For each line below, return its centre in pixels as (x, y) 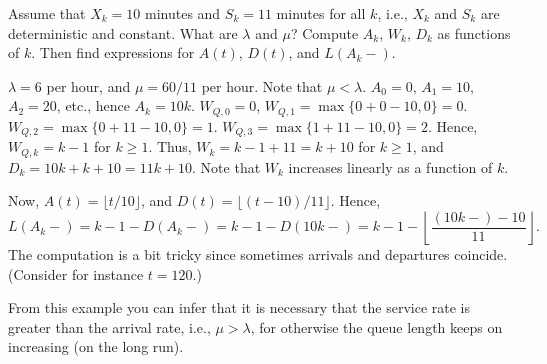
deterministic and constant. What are (123, 32)
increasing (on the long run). (96, 346)
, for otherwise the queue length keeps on (376, 326)
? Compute (324, 32)
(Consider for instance (76, 273)
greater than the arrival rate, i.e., (109, 326)
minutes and (183, 13)
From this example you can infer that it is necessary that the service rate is (239, 307)
